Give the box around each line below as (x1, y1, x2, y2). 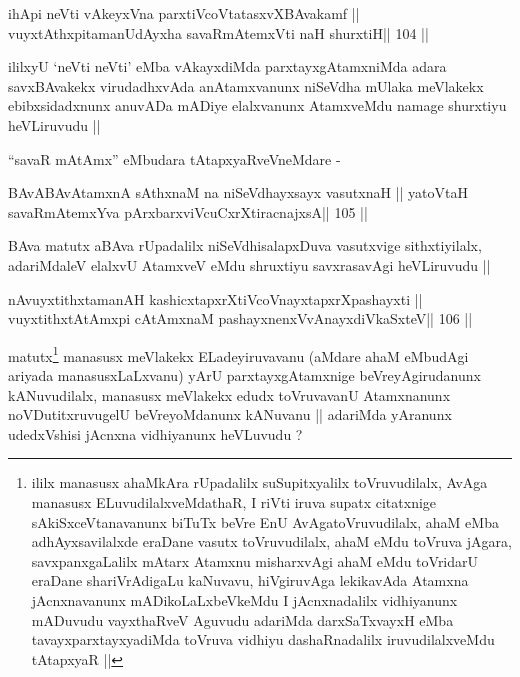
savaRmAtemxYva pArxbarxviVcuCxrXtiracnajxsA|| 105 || (8, 201, 368, 222)
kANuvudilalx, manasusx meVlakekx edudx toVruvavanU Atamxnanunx (8, 384, 451, 405)
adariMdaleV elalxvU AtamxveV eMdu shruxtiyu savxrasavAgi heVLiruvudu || (8, 254, 491, 275)
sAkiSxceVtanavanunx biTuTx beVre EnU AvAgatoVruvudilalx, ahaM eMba (31, 511, 499, 532)
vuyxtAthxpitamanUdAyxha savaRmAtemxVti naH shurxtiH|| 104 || (8, 22, 429, 43)
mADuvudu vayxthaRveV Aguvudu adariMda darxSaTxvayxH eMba (31, 609, 454, 630)
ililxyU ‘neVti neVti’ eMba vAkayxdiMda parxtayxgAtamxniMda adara (8, 56, 447, 77)
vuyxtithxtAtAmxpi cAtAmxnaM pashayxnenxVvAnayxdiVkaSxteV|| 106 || (8, 308, 473, 329)
